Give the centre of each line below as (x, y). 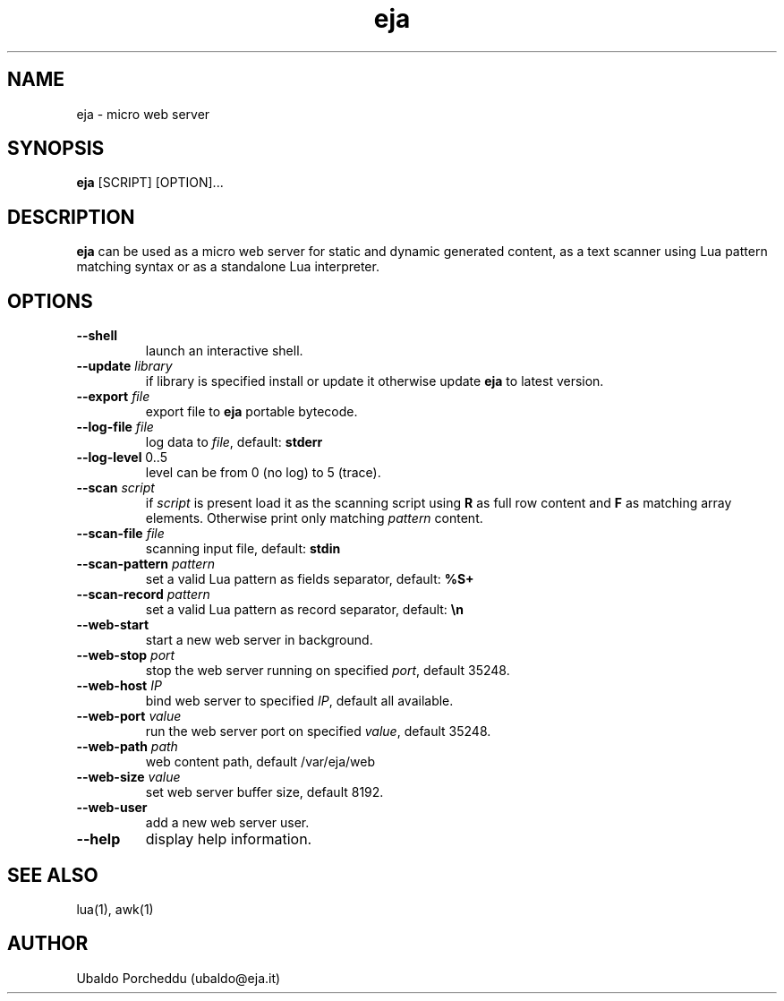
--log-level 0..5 (122, 458)
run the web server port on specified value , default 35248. (318, 731)
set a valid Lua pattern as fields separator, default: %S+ (310, 579)
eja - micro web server (143, 114)
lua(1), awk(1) (115, 909)
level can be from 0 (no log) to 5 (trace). (263, 473)
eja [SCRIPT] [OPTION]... (150, 183)
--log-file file (115, 427)
